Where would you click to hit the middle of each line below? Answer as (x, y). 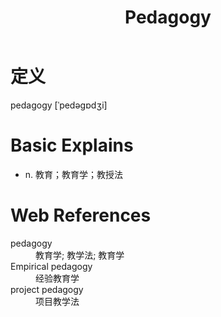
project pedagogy (47, 289)
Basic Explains (72, 145)
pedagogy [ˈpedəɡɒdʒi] (59, 105)
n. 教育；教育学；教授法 (74, 174)
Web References (81, 215)
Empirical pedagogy (51, 266)
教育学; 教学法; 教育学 (80, 255)
